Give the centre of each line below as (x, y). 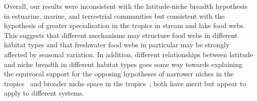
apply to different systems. (44, 93)
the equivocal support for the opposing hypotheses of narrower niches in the (119, 74)
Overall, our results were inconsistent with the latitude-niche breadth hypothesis (126, 6)
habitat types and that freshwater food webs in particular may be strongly (117, 45)
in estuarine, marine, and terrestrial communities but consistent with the (114, 16)
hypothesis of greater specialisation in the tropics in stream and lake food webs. (125, 25)
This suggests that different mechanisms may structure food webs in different (121, 35)
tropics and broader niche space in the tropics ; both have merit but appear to (125, 83)
